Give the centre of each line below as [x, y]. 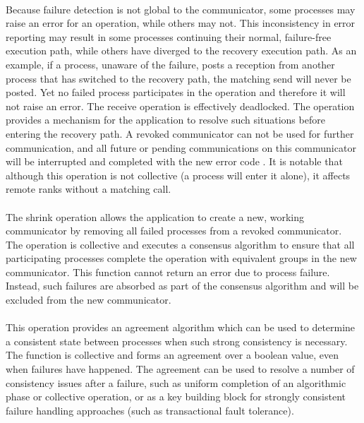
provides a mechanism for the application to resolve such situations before [165, 120]
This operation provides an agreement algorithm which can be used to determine [181, 327]
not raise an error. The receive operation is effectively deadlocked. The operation [180, 106]
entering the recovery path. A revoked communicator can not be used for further [180, 133]
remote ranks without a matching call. [89, 189]
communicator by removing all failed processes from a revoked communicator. [174, 231]
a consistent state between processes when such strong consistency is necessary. [177, 341]
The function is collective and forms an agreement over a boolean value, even [172, 355]
